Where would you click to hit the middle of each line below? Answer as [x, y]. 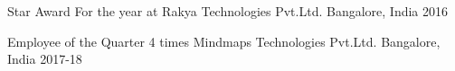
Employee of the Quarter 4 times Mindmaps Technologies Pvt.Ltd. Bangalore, [224, 41]
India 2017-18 [45, 59]
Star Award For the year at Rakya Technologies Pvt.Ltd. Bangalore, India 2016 [228, 11]
